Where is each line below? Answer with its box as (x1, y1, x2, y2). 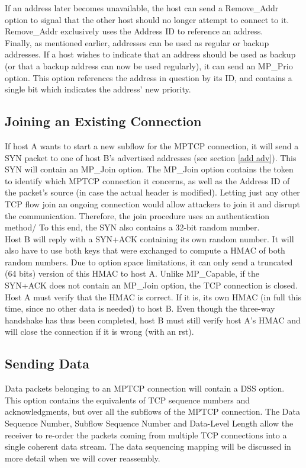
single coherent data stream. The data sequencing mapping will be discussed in (5, 440, 291, 453)
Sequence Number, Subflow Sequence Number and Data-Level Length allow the (5, 417, 294, 429)
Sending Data (5, 354, 89, 373)
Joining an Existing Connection (5, 112, 202, 130)
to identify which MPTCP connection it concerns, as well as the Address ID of (5, 174, 290, 187)
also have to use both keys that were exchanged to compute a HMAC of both (5, 244, 285, 257)
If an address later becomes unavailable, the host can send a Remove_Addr (5, 2, 279, 14)
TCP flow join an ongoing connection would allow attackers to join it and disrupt (5, 197, 301, 210)
